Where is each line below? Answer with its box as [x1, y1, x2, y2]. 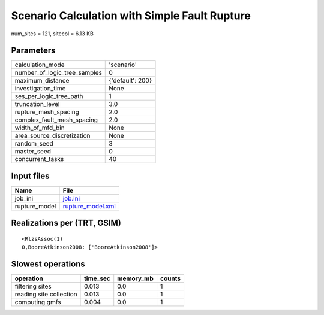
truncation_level [14, 100, 60, 108]
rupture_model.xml [62, 202, 116, 210]
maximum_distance [14, 77, 70, 85]
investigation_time [14, 84, 66, 93]
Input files [11, 171, 50, 181]
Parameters [11, 46, 56, 56]
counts [160, 274, 181, 283]
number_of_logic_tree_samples [14, 69, 102, 77]
